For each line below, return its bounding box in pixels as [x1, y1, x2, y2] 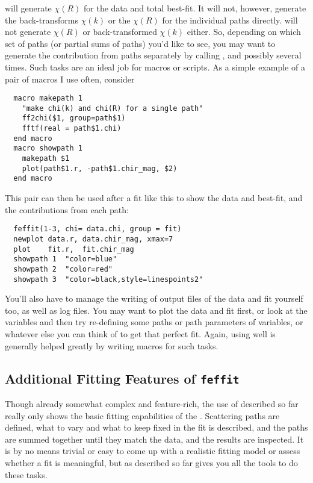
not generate [5, 25, 51, 38]
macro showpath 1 [13, 144, 82, 153]
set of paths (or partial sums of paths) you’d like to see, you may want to [5, 37, 276, 49]
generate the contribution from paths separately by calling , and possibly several [5, 49, 302, 61]
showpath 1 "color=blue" [13, 255, 117, 264]
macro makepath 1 [13, 94, 82, 103]
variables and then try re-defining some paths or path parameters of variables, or [5, 316, 303, 328]
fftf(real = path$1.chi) [22, 124, 122, 133]
